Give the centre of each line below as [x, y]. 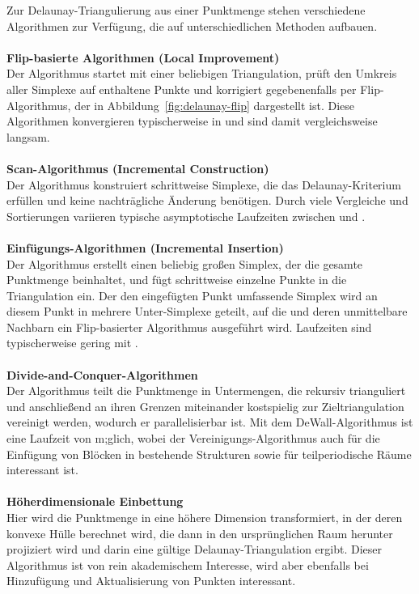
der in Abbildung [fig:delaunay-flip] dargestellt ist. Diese [215, 105]
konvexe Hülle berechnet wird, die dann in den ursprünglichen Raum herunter [200, 533]
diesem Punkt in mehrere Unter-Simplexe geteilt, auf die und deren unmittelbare [207, 311]
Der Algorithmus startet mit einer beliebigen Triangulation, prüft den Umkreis [202, 73]
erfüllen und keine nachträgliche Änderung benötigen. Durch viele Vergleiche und [207, 200]
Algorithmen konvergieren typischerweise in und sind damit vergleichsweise [192, 121]
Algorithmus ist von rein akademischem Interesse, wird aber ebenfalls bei [188, 564]
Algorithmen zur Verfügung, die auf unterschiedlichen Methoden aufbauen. [192, 25]
